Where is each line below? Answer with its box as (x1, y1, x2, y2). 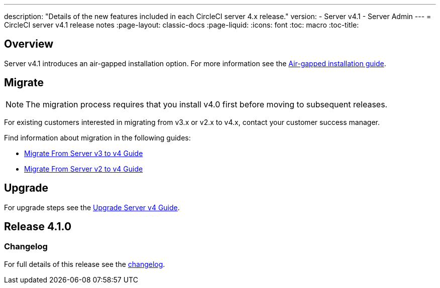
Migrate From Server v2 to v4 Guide (24, 164, 143, 173)
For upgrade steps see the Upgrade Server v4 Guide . (4, 203, 180, 212)
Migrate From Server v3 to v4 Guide (24, 149, 143, 158)
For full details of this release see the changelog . (4, 259, 165, 268)
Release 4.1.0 (4, 220, 72, 233)
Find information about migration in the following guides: (4, 133, 191, 142)
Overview (4, 38, 54, 51)
